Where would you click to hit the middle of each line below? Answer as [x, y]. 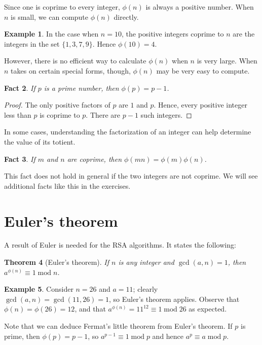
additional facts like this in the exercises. [67, 185]
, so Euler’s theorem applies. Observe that [174, 299]
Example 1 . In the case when [51, 34]
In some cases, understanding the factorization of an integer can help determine [128, 132]
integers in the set [32, 43]
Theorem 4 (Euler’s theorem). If [57, 262]
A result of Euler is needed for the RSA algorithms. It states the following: [120, 245]
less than [18, 114]
